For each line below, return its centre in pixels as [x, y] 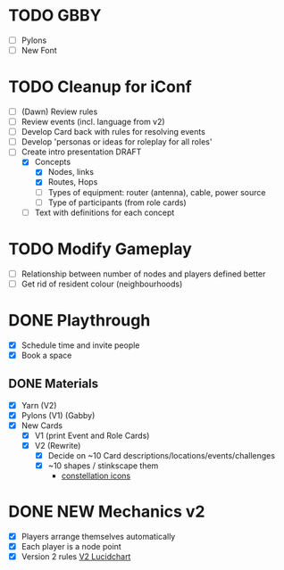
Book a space [46, 355]
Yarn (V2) [39, 405]
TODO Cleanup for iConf [100, 87]
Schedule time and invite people [80, 345]
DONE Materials [54, 384]
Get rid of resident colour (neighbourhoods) [102, 284]
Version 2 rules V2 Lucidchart [76, 557]
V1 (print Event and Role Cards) [92, 435]
